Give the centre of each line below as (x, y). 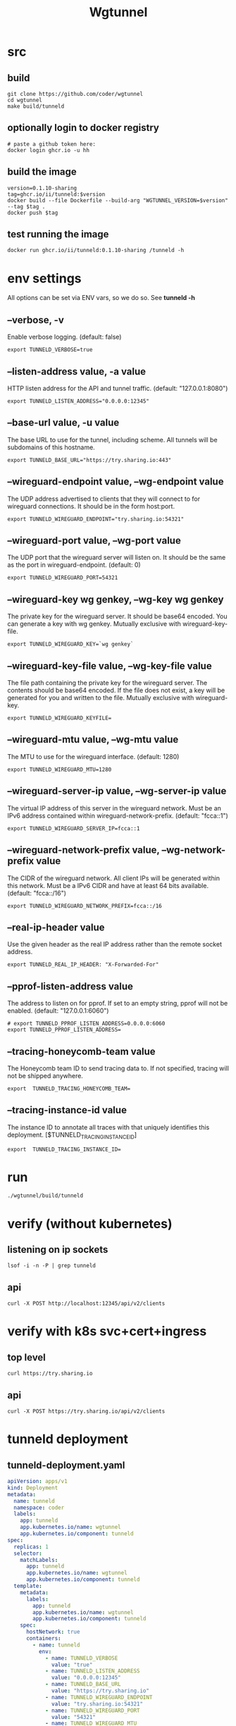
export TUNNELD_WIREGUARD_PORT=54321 (63, 578)
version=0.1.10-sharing (42, 188)
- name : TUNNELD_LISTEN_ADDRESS (92, 1671)
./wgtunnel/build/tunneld (45, 1196)
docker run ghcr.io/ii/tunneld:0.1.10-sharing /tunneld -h (96, 251)
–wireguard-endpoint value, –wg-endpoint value (116, 482)
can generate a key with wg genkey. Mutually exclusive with (94, 624)
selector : (28, 1553)
